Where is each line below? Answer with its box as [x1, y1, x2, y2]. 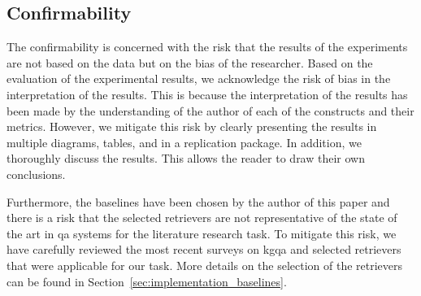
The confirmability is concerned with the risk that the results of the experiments [7, 38, 408, 55]
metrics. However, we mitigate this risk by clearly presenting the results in [7, 118, 377, 135]
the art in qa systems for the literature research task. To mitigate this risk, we [7, 224, 397, 242]
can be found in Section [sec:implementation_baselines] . [7, 272, 287, 289]
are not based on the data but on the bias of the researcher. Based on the [7, 54, 373, 71]
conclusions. [7, 165, 66, 182]
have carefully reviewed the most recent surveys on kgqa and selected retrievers [7, 241, 401, 258]
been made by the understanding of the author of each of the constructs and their [7, 102, 414, 119]
